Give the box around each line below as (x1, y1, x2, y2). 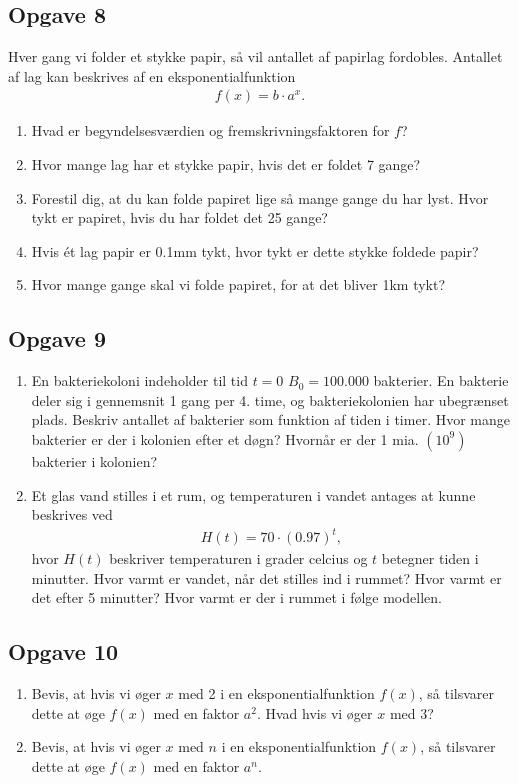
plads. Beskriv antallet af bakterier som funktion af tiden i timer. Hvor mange (31, 409, 510, 430)
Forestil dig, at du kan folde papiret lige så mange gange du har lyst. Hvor (31, 187, 489, 208)
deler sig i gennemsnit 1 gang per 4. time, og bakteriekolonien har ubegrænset (31, 389, 509, 410)
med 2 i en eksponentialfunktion (178, 683, 375, 704)
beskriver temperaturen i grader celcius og (109, 548, 368, 569)
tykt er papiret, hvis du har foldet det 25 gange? (31, 207, 328, 228)
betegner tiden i (381, 548, 479, 569)
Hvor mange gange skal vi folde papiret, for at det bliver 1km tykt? (31, 274, 446, 295)
